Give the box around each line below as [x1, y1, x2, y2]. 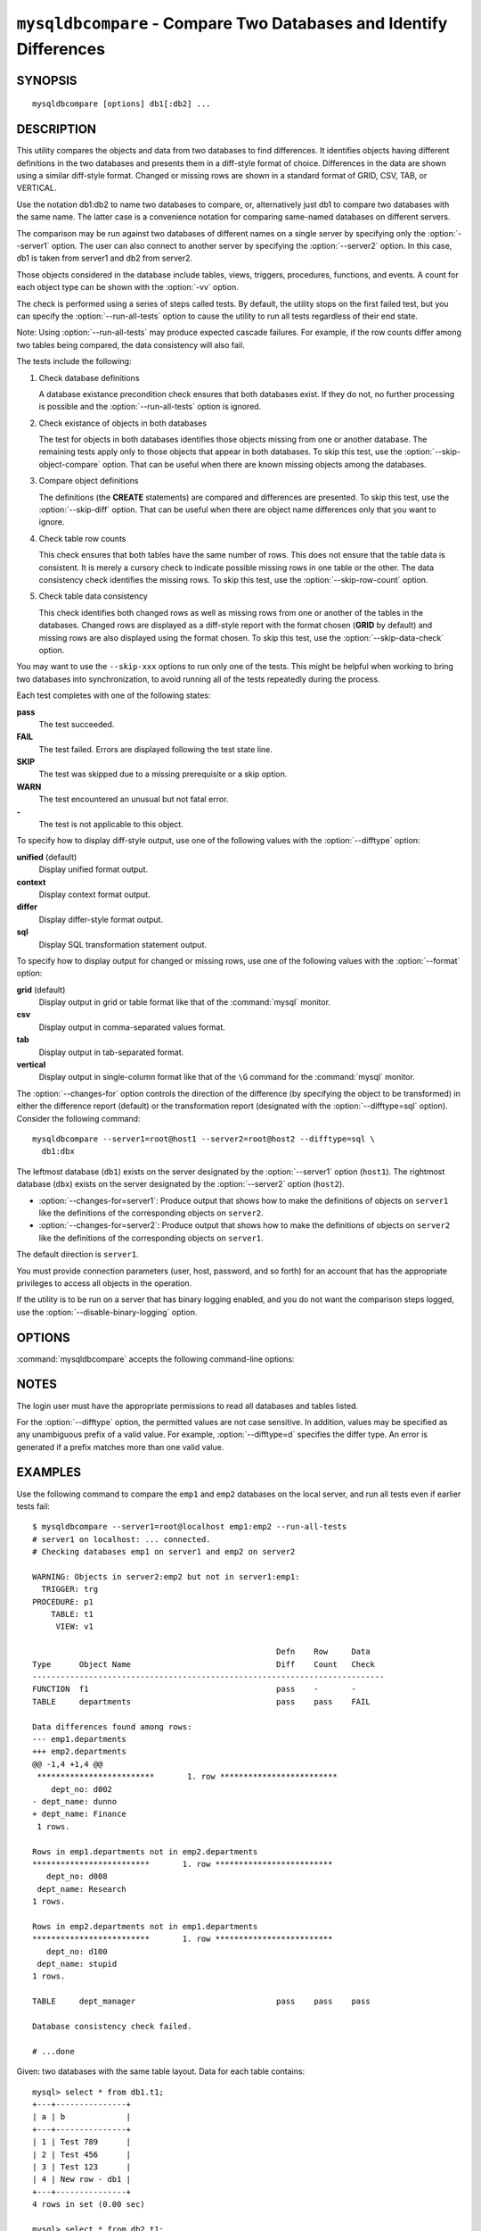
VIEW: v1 [55, 1621, 94, 1632]
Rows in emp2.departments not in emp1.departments [32, 1921, 258, 1931]
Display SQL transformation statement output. [38, 939, 208, 950]
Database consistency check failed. [32, 2021, 192, 2031]
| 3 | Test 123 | [32, 2161, 132, 2172]
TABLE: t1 [50, 1609, 94, 1620]
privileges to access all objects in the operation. [16, 1277, 192, 1289]
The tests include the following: [16, 356, 132, 367]
